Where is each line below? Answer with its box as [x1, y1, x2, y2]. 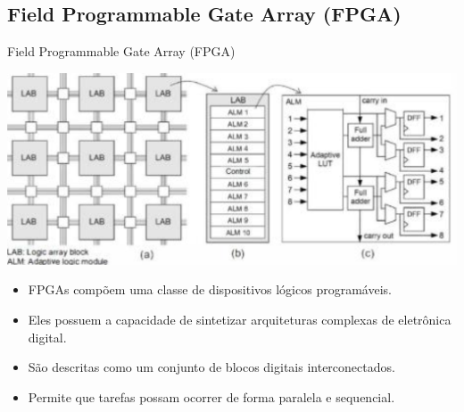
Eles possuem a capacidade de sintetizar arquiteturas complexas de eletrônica [28, 310, 452, 329]
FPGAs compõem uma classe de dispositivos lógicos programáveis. [28, 280, 392, 299]
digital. [28, 327, 67, 346]
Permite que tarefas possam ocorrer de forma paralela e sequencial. [28, 387, 395, 406]
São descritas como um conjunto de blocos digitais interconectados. [28, 358, 395, 376]
